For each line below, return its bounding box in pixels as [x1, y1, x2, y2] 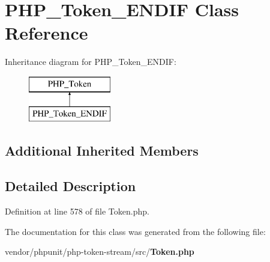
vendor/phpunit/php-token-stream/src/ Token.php [5, 245, 194, 258]
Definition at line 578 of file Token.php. [5, 205, 149, 218]
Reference [5, 20, 88, 45]
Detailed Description [5, 177, 136, 195]
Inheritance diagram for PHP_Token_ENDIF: [5, 55, 176, 68]
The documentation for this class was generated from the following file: [5, 225, 266, 237]
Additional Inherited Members [5, 141, 199, 160]
